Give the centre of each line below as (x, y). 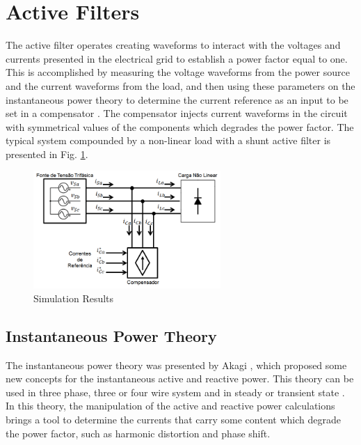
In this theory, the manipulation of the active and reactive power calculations (170, 406)
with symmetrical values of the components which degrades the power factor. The (180, 126)
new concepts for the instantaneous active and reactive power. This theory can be (180, 378)
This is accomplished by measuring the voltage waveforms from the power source (178, 72)
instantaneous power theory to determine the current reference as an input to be (177, 99)
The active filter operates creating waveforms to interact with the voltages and (173, 45)
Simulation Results (74, 298)
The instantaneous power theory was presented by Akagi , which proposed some (176, 365)
